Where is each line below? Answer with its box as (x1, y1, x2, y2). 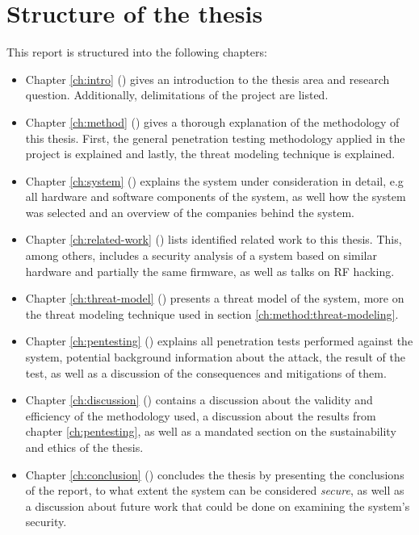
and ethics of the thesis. (25, 439, 144, 455)
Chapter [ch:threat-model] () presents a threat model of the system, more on (25, 290, 404, 307)
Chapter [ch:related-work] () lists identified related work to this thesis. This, (25, 231, 402, 248)
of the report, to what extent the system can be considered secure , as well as (25, 482, 404, 499)
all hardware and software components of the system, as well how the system (25, 188, 406, 205)
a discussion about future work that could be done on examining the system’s (25, 497, 410, 514)
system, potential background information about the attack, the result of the (25, 349, 405, 366)
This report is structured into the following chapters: (6, 44, 267, 61)
